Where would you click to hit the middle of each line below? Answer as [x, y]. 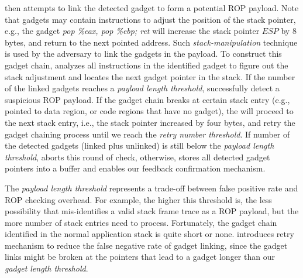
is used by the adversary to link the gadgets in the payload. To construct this [143, 54]
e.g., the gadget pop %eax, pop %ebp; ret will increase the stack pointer [132, 31]
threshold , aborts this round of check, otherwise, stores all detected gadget [137, 157]
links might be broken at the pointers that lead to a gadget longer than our [140, 257]
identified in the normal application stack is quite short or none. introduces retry [149, 234]
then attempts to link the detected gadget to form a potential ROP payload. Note [152, 8]
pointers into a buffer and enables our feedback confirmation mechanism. [135, 168]
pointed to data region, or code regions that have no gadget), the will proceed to [149, 111]
